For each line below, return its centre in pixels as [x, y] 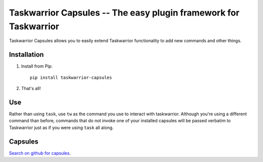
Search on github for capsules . [40, 153]
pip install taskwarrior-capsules [71, 77]
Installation [26, 55]
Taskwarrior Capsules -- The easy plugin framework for [124, 13]
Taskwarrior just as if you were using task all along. [61, 127]
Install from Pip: [37, 66]
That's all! [31, 89]
